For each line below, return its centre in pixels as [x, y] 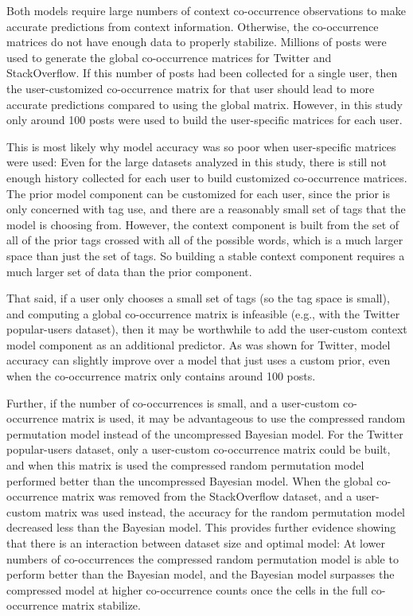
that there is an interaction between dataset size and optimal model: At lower [196, 543]
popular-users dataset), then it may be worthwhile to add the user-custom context [207, 329]
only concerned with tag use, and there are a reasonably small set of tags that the [206, 209]
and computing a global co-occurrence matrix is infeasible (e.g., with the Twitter [203, 313]
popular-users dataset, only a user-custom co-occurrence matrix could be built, [199, 449]
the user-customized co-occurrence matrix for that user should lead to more [191, 88]
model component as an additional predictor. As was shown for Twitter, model [199, 344]
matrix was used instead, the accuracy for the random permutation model [225, 511]
